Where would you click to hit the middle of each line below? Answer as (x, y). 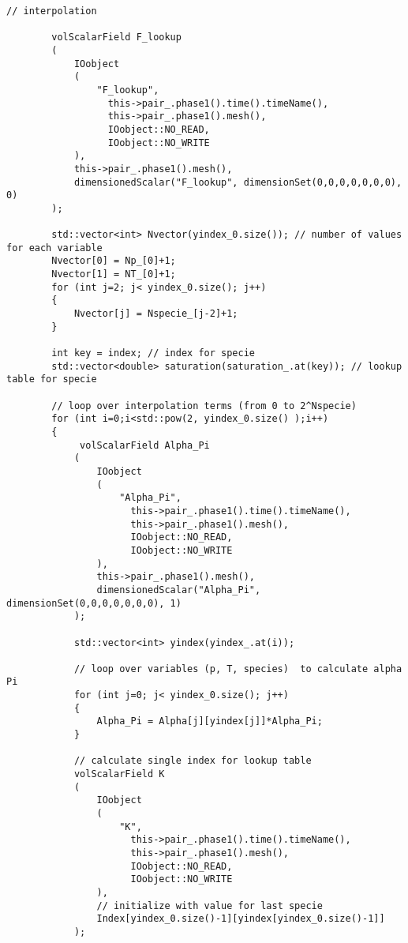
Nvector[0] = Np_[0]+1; (114, 261)
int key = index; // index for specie (153, 353)
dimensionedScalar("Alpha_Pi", (179, 590)
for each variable (54, 248)
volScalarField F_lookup (116, 38)
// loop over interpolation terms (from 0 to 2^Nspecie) (204, 406)
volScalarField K (119, 774)
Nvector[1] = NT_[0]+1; (114, 274)
